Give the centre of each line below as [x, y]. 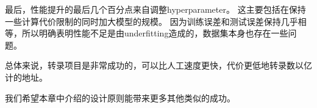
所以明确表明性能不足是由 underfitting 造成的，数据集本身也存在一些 [155, 33]
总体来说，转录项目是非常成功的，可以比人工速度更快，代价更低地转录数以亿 [158, 65]
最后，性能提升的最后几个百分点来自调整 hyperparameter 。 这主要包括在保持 [155, 9]
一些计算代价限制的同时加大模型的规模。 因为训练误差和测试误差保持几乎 [151, 21]
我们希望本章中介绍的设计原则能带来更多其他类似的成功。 [120, 97]
